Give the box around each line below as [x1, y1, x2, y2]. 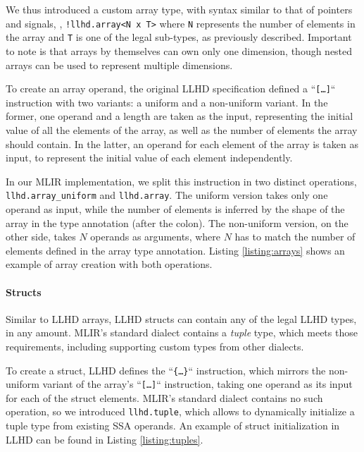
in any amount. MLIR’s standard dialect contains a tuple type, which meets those [6, 325, 358, 340]
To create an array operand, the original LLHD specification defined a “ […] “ [6, 81, 336, 96]
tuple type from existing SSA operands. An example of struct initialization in [6, 418, 340, 433]
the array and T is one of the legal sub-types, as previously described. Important [6, 30, 352, 44]
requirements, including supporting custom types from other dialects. [6, 338, 304, 353]
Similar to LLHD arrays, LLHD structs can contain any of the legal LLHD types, [6, 311, 357, 326]
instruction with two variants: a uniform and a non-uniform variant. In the [6, 94, 328, 109]
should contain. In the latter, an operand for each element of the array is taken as [6, 136, 358, 151]
